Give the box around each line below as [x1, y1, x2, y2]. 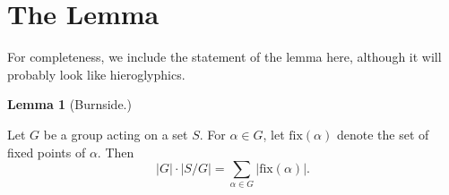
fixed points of [7, 142, 86, 161]
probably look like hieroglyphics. [7, 64, 186, 83]
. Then [97, 142, 134, 161]
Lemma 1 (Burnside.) [7, 95, 132, 114]
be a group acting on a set [43, 124, 188, 143]
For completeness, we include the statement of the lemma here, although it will [7, 47, 442, 66]
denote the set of [336, 124, 429, 143]
